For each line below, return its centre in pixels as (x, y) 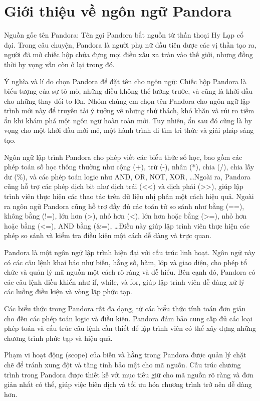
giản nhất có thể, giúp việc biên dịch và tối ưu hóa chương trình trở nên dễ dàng (128, 384)
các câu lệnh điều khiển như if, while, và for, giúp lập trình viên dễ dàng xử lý (124, 281)
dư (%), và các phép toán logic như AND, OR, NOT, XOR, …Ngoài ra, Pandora (127, 176)
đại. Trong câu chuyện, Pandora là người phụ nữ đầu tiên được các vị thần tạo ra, (130, 44)
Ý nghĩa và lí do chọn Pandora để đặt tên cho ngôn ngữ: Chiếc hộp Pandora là (125, 81)
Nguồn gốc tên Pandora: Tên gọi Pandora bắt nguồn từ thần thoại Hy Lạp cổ (124, 35)
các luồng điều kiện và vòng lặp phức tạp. (68, 291)
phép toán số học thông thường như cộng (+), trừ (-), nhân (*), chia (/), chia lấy (129, 167)
